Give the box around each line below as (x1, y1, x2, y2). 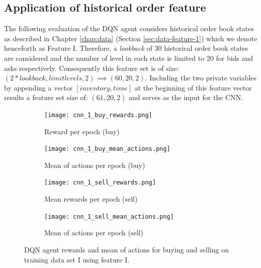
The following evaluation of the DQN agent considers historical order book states (4, 23, 254, 34)
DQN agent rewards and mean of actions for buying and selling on (24, 244, 229, 254)
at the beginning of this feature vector (134, 82, 252, 93)
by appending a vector (4, 82, 73, 93)
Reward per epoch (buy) (44, 126, 120, 136)
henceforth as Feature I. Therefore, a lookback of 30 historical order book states (4, 43, 248, 53)
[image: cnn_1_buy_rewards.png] (44, 111, 152, 119)
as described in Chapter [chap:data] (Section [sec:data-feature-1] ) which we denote (4, 33, 257, 43)
